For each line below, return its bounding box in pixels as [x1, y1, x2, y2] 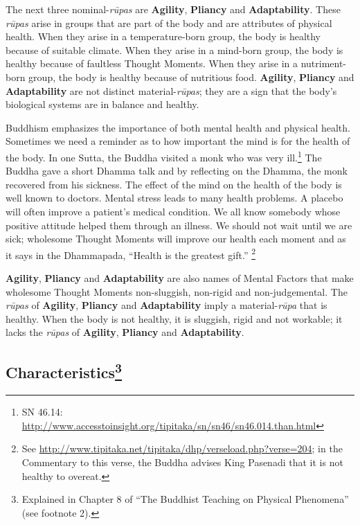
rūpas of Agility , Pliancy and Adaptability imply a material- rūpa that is [6, 298, 327, 312]
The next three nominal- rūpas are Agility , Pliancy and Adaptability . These [6, 2, 341, 16]
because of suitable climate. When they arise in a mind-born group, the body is [6, 42, 343, 57]
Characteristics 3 [6, 359, 123, 383]
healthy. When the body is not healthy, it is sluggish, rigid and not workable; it [6, 311, 343, 326]
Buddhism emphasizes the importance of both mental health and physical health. [6, 120, 350, 134]
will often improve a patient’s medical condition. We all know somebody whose [6, 204, 341, 218]
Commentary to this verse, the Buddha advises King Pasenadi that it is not [21, 454, 343, 469]
